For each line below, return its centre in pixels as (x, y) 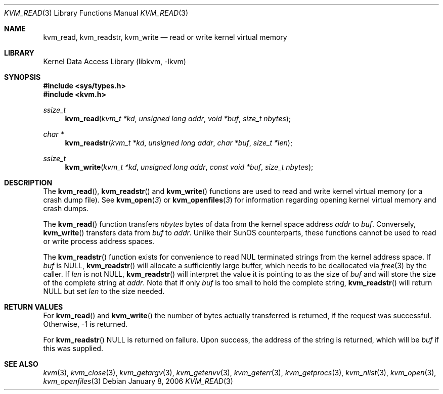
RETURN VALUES (34, 307)
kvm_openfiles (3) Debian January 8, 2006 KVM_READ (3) (138, 381)
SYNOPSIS (23, 77)
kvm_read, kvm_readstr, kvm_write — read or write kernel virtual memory (165, 37)
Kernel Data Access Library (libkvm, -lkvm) (115, 61)
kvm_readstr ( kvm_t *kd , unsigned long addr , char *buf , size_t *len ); (179, 143)
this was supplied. (73, 348)
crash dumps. (66, 208)
